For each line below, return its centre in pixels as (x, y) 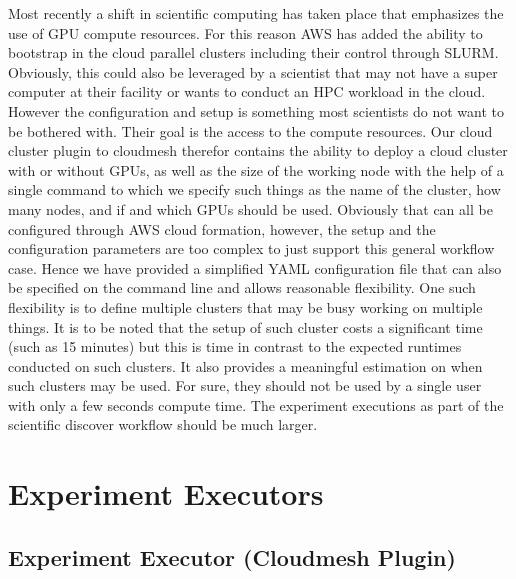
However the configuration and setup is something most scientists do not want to (256, 110)
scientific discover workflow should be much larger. (163, 424)
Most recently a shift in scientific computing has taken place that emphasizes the (256, 13)
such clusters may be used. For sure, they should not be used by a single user (245, 385)
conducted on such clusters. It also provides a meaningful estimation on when (245, 365)
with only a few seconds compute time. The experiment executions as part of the (256, 404)
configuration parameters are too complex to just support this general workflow (251, 248)
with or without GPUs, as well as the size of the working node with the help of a (256, 169)
